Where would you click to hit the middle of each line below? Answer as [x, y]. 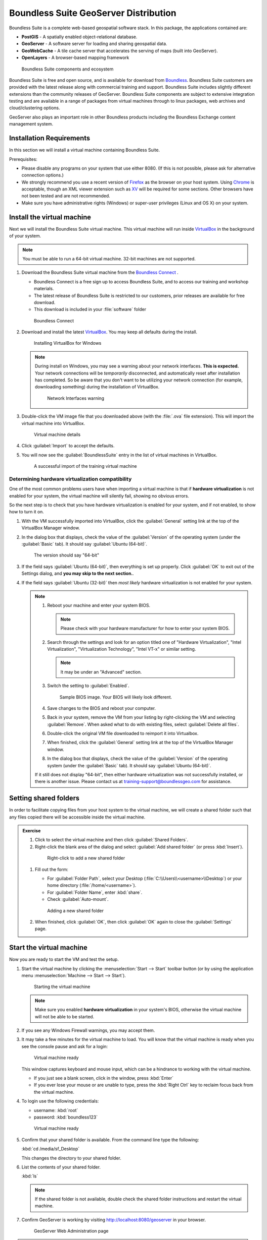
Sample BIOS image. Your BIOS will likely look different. [116, 697]
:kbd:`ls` [30, 1176]
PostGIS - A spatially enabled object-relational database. [80, 37]
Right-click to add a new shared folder [86, 858]
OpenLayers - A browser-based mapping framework [75, 58]
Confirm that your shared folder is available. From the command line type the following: [110, 1140]
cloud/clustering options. [35, 108]
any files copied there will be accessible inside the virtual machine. [77, 817]
